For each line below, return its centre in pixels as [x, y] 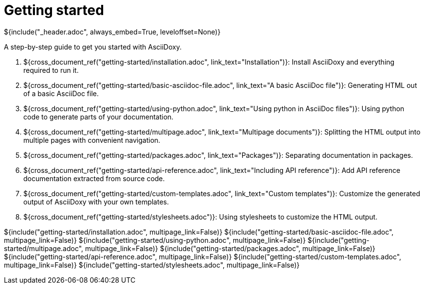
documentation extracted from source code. [94, 178]
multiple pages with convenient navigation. [92, 140]
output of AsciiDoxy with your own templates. [96, 202]
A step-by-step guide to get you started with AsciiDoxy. [93, 47]
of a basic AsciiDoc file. [61, 93]
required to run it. [51, 70]
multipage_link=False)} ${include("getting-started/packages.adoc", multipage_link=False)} [230, 248]
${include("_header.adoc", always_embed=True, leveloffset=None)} [112, 32]
